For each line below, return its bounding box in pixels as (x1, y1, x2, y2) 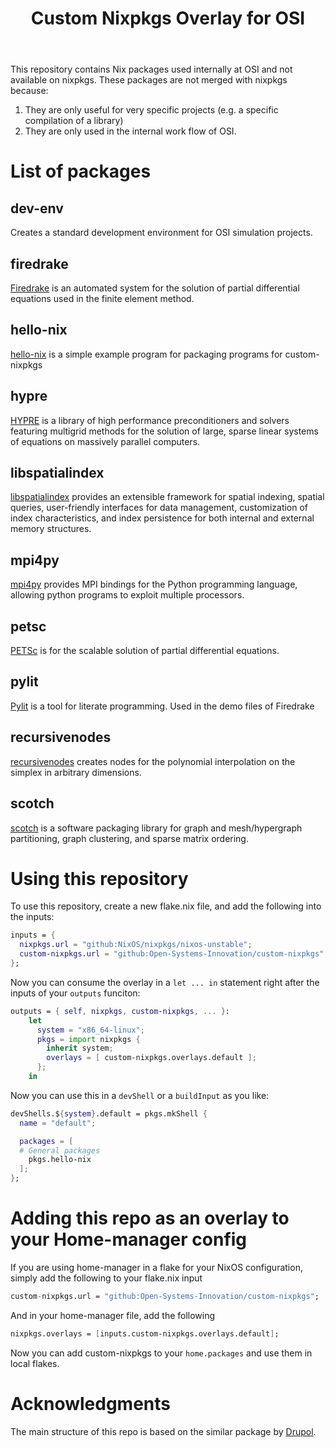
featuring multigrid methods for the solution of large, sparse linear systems (10, 425, 319, 437)
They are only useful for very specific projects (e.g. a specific (24, 104, 279, 116)
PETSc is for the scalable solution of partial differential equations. (10, 645, 280, 657)
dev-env (10, 200, 64, 217)
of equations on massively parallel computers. (10, 435, 201, 447)
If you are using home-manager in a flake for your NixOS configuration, (10, 1262, 303, 1273)
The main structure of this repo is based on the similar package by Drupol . (10, 1425, 317, 1437)
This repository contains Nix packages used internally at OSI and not (10, 63, 293, 76)
